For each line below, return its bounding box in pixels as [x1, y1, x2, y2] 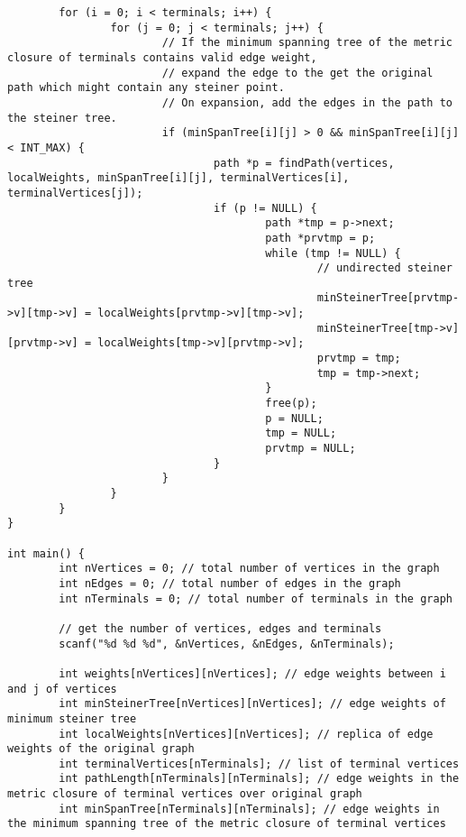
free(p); [265, 397, 317, 410]
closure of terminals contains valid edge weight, [7, 51, 317, 64]
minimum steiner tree [7, 712, 137, 725]
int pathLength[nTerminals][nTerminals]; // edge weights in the [59, 772, 460, 786]
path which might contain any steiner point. [7, 81, 285, 95]
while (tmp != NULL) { [265, 246, 401, 260]
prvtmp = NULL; [265, 442, 356, 455]
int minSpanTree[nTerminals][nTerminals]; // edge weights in [59, 802, 440, 815]
